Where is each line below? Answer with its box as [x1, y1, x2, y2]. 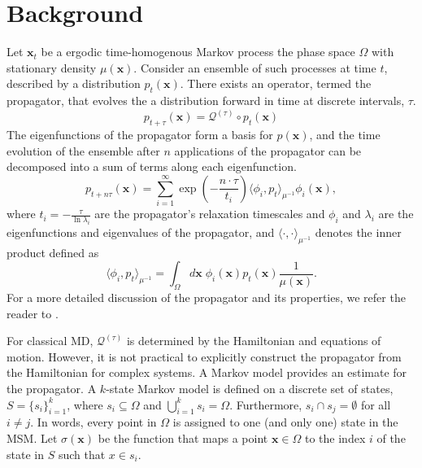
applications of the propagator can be [174, 142, 362, 159]
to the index [305, 429, 366, 446]
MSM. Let [7, 429, 58, 446]
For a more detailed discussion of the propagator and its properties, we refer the [7, 289, 406, 306]
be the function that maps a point [98, 429, 268, 446]
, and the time [309, 125, 381, 142]
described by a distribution [7, 75, 141, 92]
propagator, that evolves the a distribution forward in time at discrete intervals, [7, 92, 405, 109]
